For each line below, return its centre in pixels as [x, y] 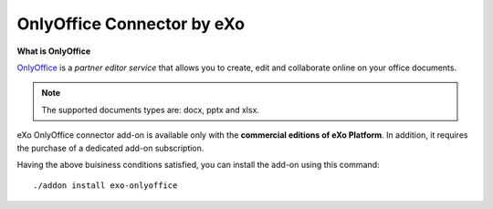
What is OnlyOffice [54, 51]
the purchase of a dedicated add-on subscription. [110, 148]
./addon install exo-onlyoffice [105, 186]
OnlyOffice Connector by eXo [131, 24]
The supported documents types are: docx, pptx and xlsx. [151, 110]
